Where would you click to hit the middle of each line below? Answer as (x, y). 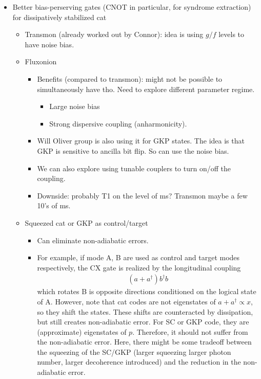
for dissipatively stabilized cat (59, 17)
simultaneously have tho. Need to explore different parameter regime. (146, 89)
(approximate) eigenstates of (82, 331)
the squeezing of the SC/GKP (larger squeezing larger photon (134, 351)
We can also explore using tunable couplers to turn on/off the (134, 168)
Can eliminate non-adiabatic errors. (93, 240)
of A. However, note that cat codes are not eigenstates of (126, 301)
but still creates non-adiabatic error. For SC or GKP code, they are (143, 322)
